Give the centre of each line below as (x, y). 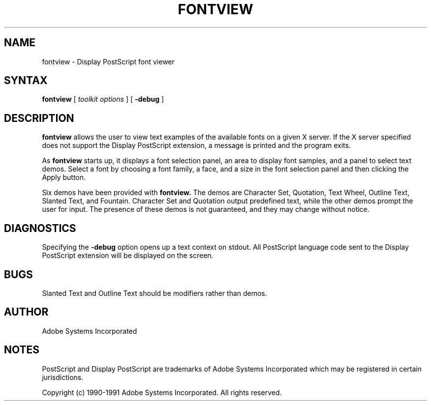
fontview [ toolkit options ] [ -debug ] (103, 99)
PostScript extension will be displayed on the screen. (128, 256)
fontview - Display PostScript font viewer (108, 61)
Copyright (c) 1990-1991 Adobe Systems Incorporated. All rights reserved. (162, 392)
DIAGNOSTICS (40, 228)
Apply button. (64, 177)
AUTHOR (26, 312)
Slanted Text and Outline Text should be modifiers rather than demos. (154, 293)
